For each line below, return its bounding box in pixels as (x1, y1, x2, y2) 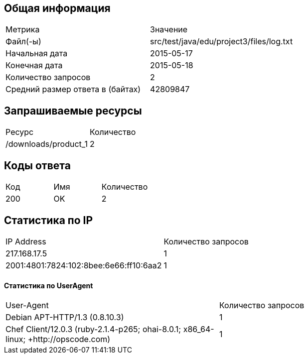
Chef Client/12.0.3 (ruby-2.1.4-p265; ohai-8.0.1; (5, 324, 181, 335)
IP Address (5, 236, 46, 246)
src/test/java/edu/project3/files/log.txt (150, 36, 293, 47)
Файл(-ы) (5, 36, 41, 47)
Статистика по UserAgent (4, 281, 93, 290)
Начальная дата (5, 48, 68, 59)
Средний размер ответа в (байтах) (5, 84, 141, 95)
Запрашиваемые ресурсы (4, 104, 142, 117)
